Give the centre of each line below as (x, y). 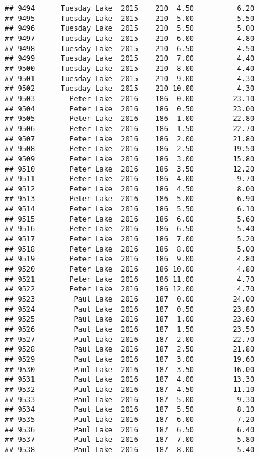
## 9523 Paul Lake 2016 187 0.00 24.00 (130, 300)
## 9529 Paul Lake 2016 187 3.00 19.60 (130, 359)
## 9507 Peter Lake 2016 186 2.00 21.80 (130, 139)
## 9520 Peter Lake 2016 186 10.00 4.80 (130, 269)
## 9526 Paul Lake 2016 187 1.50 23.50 (130, 329)
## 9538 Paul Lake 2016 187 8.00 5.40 (130, 449)
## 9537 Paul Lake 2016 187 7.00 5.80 (130, 440)
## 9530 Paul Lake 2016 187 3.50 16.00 (130, 369)
